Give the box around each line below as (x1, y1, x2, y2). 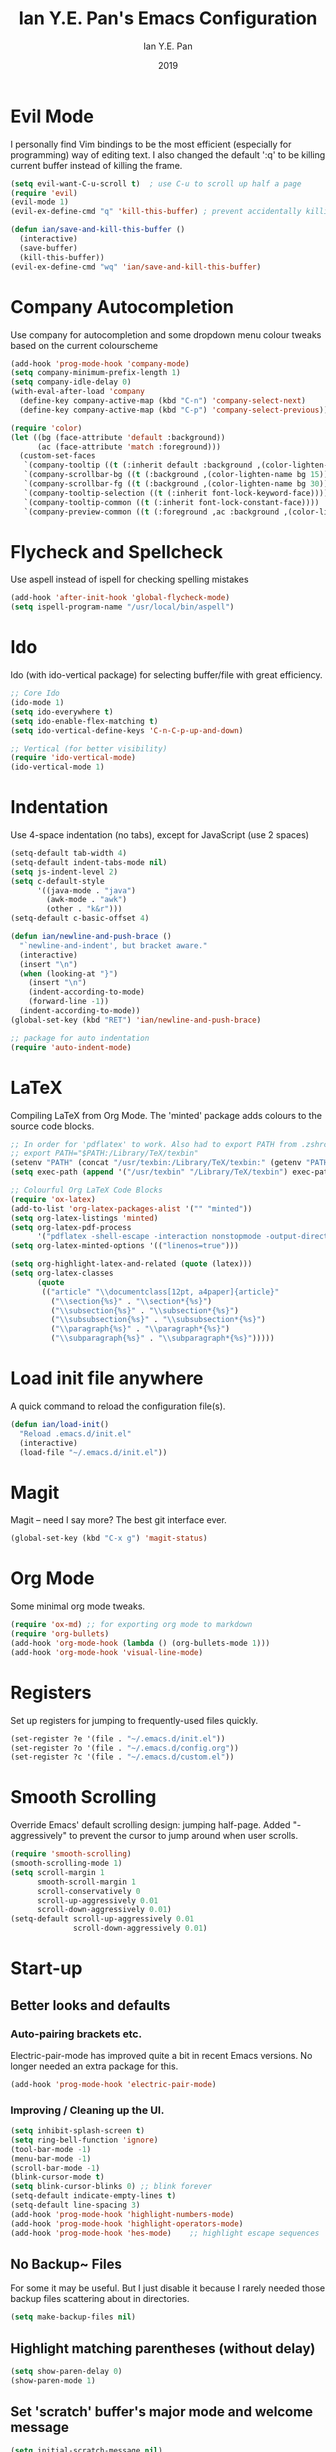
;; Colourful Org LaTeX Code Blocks (10, 1185, 163, 1195)
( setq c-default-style (10, 876, 105, 886)
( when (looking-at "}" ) (19, 968, 118, 979)
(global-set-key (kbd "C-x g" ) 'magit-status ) (10, 1533, 208, 1544)
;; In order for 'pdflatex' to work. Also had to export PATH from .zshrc (10, 1139, 329, 1149)
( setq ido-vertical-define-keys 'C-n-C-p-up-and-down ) (10, 725, 244, 736)
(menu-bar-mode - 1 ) (10, 2153, 92, 2164)
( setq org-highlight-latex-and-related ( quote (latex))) (10, 1259, 253, 1269)
